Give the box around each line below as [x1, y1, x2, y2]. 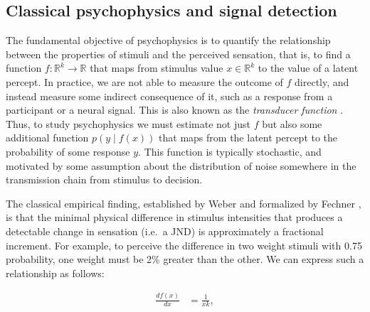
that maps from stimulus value [90, 60, 223, 75]
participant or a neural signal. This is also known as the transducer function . [6, 102, 344, 117]
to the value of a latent [258, 60, 359, 75]
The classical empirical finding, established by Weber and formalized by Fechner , [6, 195, 361, 210]
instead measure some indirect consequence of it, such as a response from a [6, 88, 333, 103]
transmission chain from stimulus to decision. [6, 172, 203, 187]
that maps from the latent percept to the [159, 130, 338, 145]
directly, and [295, 74, 349, 89]
